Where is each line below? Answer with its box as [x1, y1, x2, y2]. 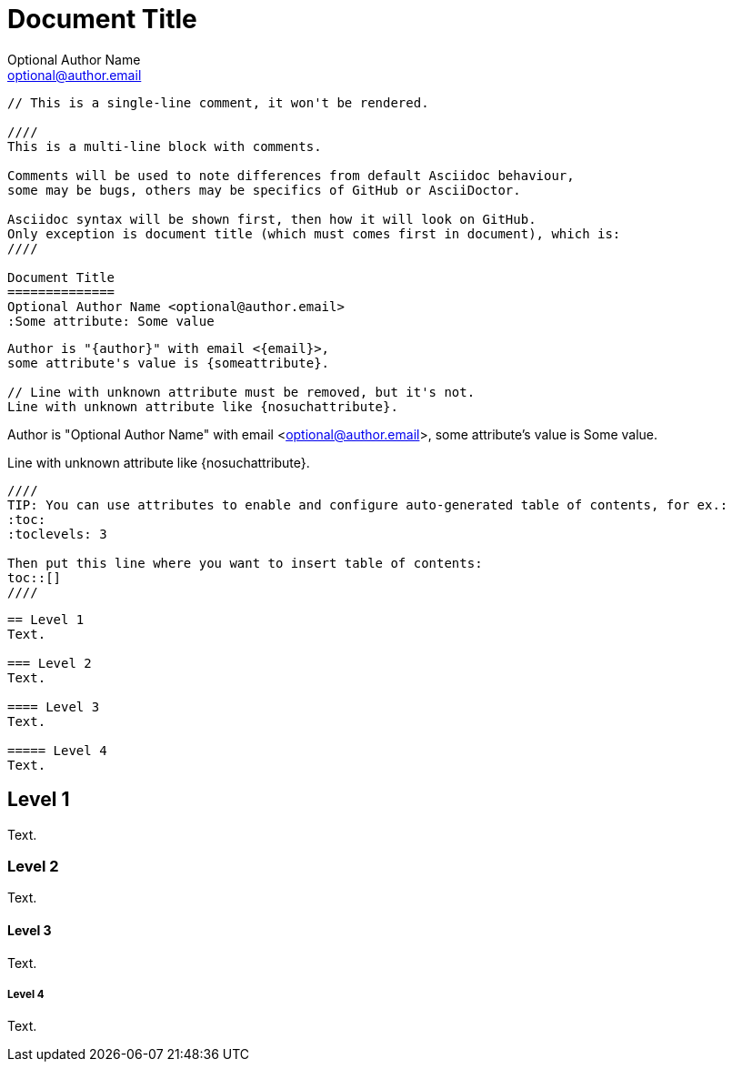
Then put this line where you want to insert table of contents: [7, 555, 483, 570]
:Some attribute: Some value [7, 313, 215, 328]
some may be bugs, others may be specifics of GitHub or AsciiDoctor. [7, 182, 521, 197]
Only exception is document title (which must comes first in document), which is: [7, 226, 621, 241]
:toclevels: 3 [7, 526, 107, 541]
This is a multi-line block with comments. [7, 138, 322, 154]
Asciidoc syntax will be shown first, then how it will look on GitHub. [7, 211, 536, 227]
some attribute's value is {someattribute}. [7, 355, 330, 370]
